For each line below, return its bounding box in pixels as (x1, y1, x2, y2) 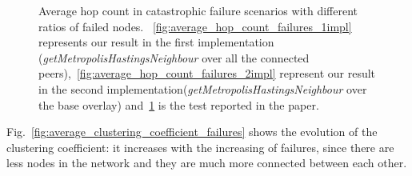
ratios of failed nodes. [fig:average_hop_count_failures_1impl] (38, 18, 352, 34)
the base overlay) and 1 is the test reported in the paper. (38, 96, 319, 113)
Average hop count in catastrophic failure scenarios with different (38, 2, 358, 18)
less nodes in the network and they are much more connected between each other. (6, 154, 407, 171)
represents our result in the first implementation (38, 34, 274, 50)
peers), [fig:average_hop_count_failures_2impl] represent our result (38, 65, 376, 82)
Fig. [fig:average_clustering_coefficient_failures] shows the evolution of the (6, 123, 378, 140)
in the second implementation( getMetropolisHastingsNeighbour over (38, 80, 367, 97)
